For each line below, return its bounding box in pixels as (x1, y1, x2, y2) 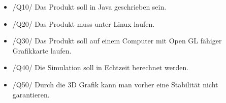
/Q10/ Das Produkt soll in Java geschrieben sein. (12, 2, 167, 12)
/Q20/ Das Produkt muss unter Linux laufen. (12, 18, 155, 29)
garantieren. (12, 89, 50, 99)
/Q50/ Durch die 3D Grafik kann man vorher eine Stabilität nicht (12, 79, 218, 89)
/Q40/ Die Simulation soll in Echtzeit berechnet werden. (12, 62, 189, 73)
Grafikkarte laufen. (12, 45, 72, 56)
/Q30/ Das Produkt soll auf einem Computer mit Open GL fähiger (12, 35, 222, 46)
